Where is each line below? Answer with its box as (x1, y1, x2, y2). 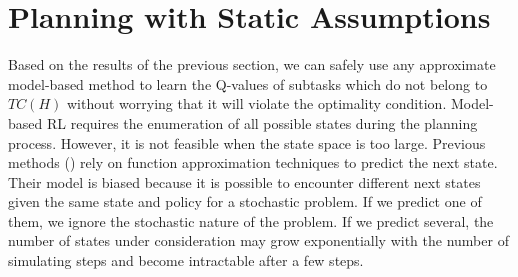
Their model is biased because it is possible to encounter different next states (8, 171, 481, 192)
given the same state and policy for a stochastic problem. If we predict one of (8, 191, 482, 212)
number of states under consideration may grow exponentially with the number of (8, 230, 509, 251)
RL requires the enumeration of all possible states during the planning (46, 112, 478, 133)
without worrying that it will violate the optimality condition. (66, 93, 447, 114)
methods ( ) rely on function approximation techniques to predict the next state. (8, 152, 498, 173)
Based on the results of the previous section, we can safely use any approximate (8, 54, 496, 75)
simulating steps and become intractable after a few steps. (8, 250, 364, 271)
